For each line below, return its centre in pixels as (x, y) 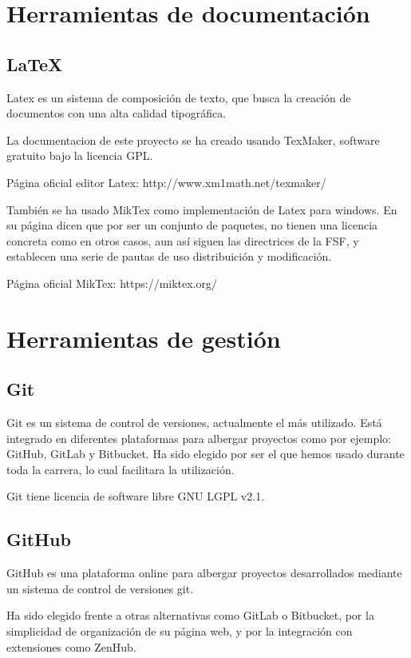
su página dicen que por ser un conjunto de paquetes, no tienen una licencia (192, 225)
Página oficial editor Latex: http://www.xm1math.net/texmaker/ (166, 182)
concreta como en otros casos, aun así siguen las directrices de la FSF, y (183, 240)
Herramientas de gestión (144, 338)
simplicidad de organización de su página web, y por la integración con (180, 631)
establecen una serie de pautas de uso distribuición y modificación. (169, 256)
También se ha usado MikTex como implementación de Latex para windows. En (202, 209)
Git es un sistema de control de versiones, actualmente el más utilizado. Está (194, 423)
